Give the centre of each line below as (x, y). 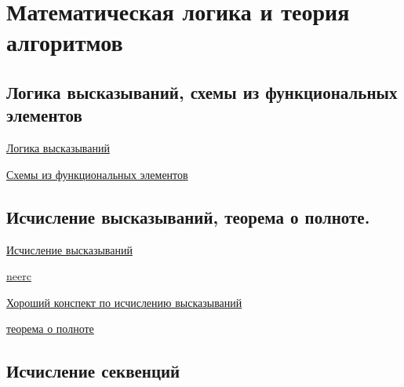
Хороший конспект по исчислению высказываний (124, 302)
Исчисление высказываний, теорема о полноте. (188, 216)
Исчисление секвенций (93, 371)
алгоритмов (65, 42)
